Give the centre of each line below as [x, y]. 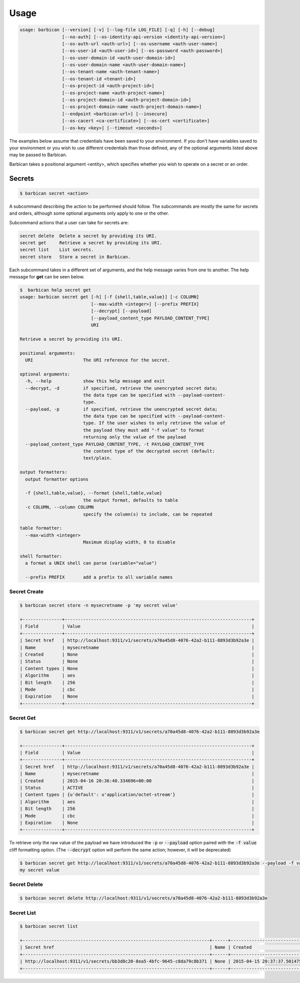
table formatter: [41, 528]
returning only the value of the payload [134, 437]
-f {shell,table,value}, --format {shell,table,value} [94, 493]
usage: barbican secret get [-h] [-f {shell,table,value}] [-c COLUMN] [109, 297]
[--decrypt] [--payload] [121, 311]
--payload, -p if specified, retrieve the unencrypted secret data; [121, 409]
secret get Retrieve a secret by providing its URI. [91, 242]
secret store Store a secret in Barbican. [75, 257]
